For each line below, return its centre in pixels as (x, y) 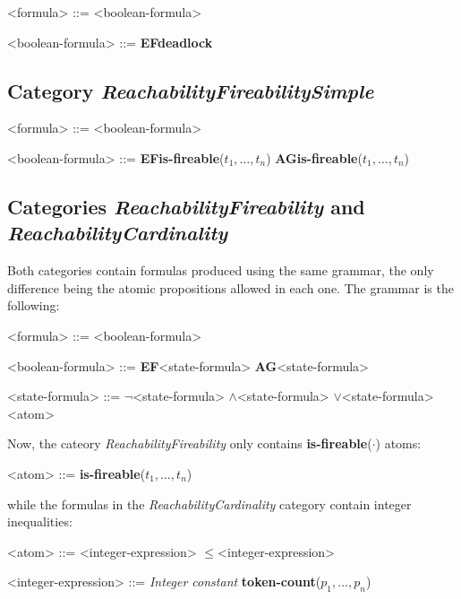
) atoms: (398, 443)
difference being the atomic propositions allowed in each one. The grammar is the (230, 287)
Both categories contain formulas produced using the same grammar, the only (221, 270)
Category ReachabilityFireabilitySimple (191, 90)
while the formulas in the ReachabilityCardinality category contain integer (209, 504)
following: (34, 305)
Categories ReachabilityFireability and (186, 206)
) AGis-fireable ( (314, 157)
